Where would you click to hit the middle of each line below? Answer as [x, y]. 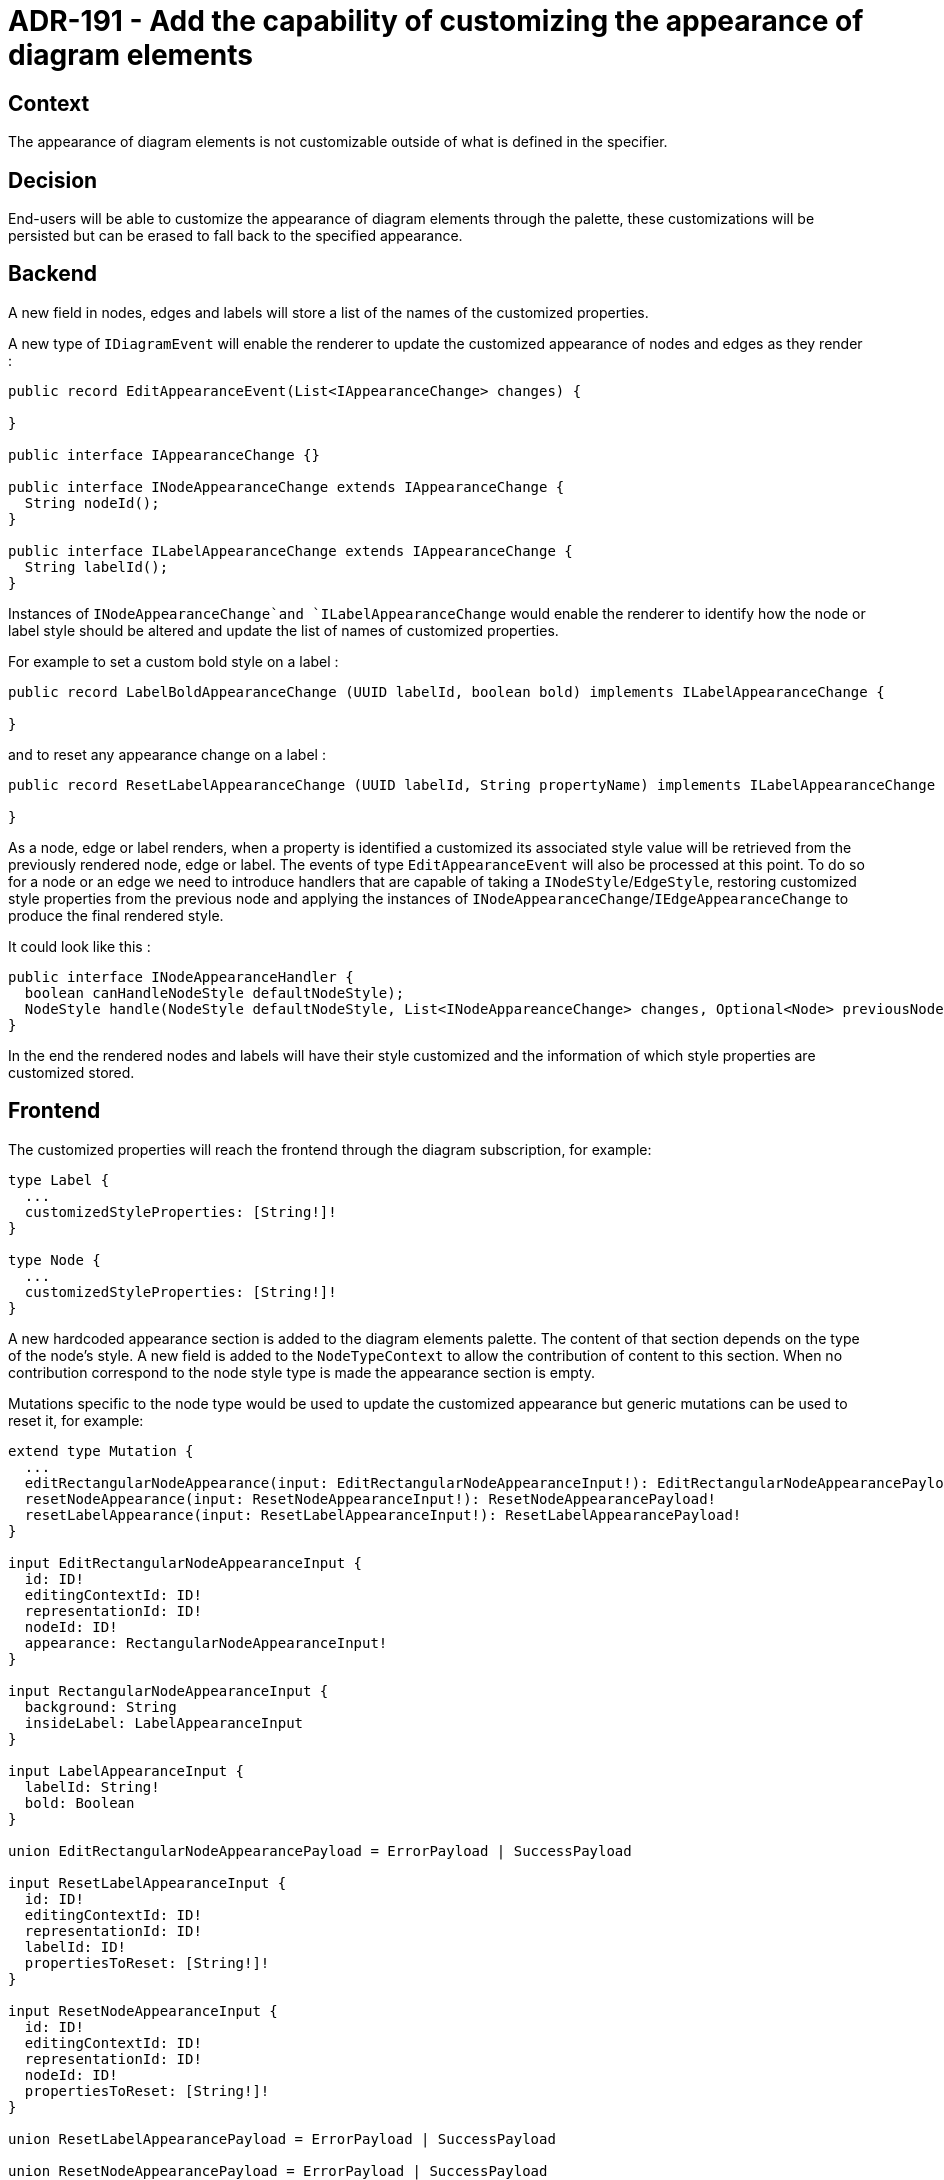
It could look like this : [79, 946]
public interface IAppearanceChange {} [164, 454]
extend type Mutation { [101, 1450]
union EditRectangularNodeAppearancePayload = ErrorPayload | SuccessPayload [320, 1850]
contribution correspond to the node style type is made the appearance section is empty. [301, 1372]
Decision [53, 180]
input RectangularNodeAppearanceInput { [168, 1690]
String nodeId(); [92, 502]
